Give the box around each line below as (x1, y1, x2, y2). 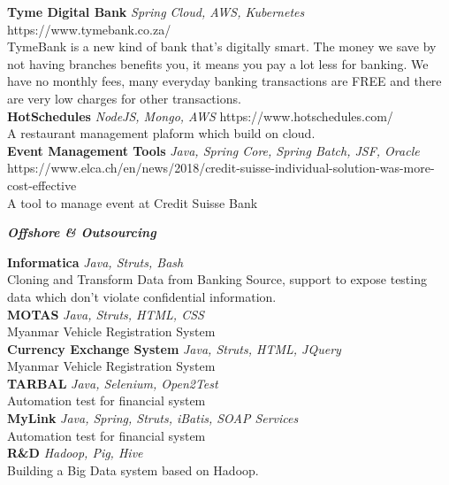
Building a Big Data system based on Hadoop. (7, 460, 259, 479)
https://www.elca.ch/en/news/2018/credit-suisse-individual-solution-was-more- (7, 158, 435, 177)
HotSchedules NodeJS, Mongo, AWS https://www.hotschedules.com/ (7, 106, 393, 125)
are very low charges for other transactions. (7, 89, 241, 107)
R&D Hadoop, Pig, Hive (7, 443, 143, 462)
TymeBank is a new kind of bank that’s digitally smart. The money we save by (7, 37, 437, 56)
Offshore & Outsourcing (7, 223, 156, 242)
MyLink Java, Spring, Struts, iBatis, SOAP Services (7, 409, 299, 427)
